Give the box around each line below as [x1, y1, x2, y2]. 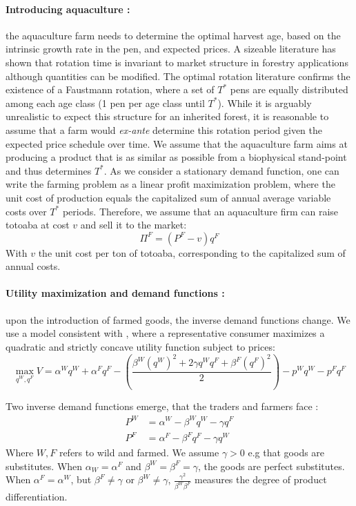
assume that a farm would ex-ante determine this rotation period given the [6, 122, 323, 137]
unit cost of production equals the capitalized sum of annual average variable [6, 190, 331, 204]
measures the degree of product [194, 472, 327, 487]
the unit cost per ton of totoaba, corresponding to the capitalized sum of [38, 245, 346, 260]
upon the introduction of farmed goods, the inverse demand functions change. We [6, 312, 350, 327]
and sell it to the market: [80, 217, 187, 232]
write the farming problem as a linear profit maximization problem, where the [6, 177, 335, 191]
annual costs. [6, 259, 61, 273]
